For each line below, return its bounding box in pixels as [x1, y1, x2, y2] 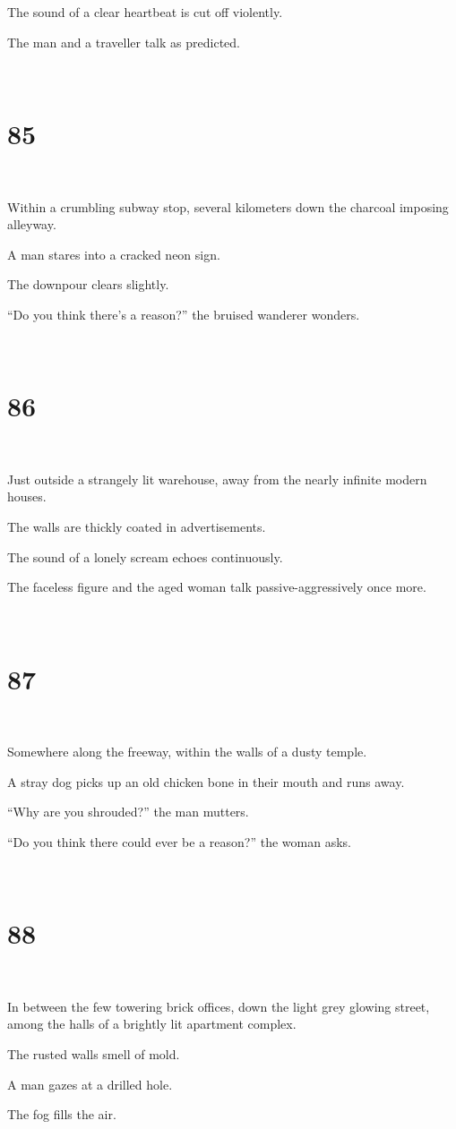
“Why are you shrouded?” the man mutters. [7, 802, 249, 821]
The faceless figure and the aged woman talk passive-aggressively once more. [7, 577, 426, 596]
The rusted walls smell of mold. [7, 1044, 180, 1063]
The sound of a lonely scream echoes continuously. [7, 547, 283, 566]
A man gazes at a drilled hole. [7, 1074, 173, 1093]
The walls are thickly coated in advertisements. [7, 517, 266, 535]
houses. [7, 487, 47, 506]
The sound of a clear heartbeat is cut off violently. [7, 3, 283, 21]
